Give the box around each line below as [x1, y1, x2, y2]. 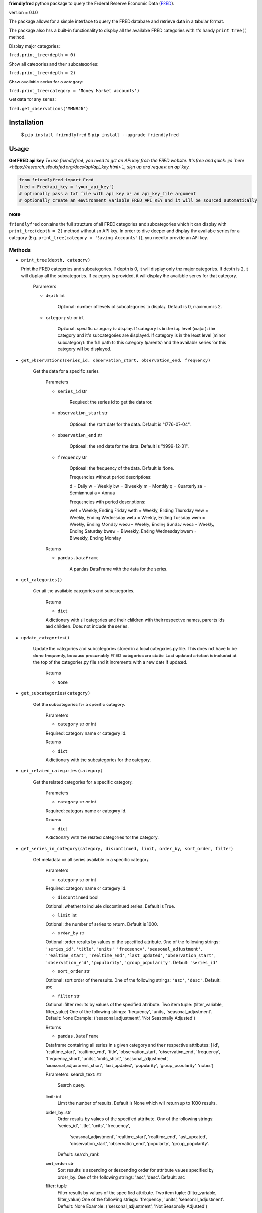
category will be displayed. [57, 346, 112, 352]
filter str [57, 993, 80, 999]
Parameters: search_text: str [45, 1071, 102, 1077]
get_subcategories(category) [21, 690, 91, 696]
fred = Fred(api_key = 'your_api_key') [19, 184, 114, 189]
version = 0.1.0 [9, 10, 38, 16]
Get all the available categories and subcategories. [33, 588, 135, 594]
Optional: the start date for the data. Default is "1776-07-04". [69, 421, 191, 427]
